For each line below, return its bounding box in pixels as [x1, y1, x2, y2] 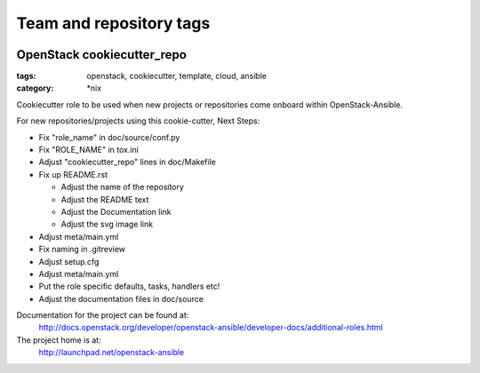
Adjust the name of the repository [60, 182, 184, 193]
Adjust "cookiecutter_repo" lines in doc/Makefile [38, 156, 217, 168]
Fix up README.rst [38, 169, 108, 179]
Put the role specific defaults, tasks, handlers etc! [38, 281, 220, 292]
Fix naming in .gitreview [38, 244, 126, 255]
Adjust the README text [60, 194, 149, 204]
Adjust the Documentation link [60, 206, 172, 217]
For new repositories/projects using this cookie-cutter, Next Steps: [16, 115, 260, 126]
